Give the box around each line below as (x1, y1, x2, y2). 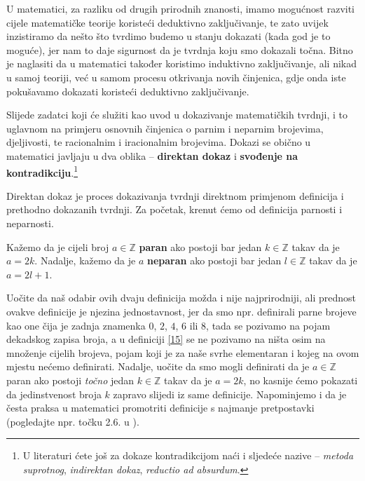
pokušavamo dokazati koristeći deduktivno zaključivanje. (6, 83, 249, 98)
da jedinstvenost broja (6, 386, 102, 401)
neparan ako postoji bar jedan (146, 253, 282, 268)
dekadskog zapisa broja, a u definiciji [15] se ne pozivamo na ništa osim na (6, 332, 326, 346)
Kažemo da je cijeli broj (6, 239, 109, 254)
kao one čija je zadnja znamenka (6, 318, 146, 332)
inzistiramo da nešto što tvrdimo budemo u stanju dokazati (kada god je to (6, 29, 331, 43)
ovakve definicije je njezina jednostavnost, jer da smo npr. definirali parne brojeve (6, 304, 357, 318)
